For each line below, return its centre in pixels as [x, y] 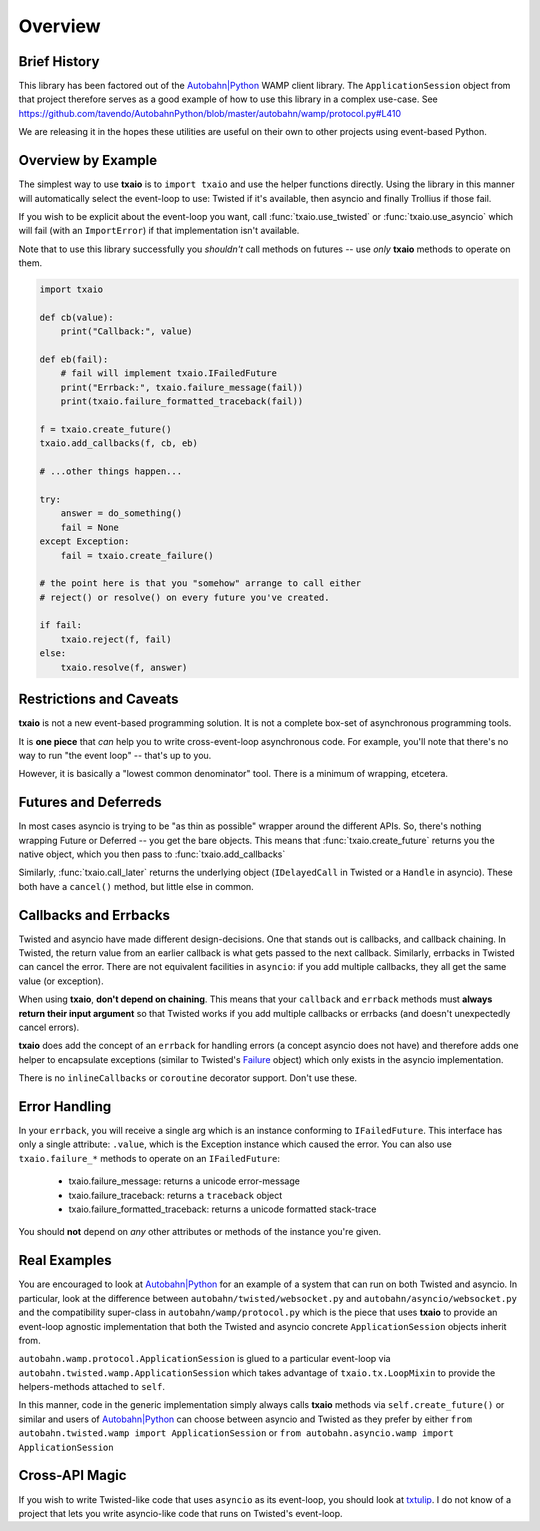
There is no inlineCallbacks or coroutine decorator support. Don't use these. [188, 1078]
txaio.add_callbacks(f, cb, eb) [119, 443]
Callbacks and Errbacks [94, 915]
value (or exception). [61, 981]
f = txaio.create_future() [105, 429]
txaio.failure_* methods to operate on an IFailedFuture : [149, 1158]
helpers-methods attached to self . [91, 1387]
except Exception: [84, 541]
